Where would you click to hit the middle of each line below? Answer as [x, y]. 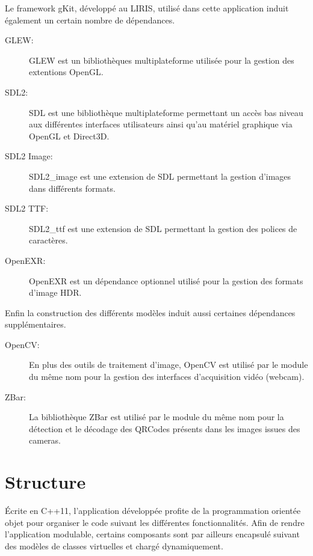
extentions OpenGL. [66, 72]
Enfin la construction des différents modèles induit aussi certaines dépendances [150, 312]
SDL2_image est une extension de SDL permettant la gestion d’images [160, 176]
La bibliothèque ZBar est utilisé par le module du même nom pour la [156, 417]
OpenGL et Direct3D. [69, 136]
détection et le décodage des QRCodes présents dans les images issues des [165, 428]
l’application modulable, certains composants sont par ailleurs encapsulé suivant [152, 534]
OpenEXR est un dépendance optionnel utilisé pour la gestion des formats [166, 280]
